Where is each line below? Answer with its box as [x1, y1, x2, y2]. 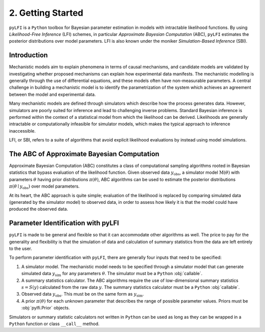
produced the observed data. [9, 206, 68, 212]
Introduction [9, 51, 48, 59]
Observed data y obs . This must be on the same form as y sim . [21, 291, 144, 298]
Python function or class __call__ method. [9, 321, 100, 327]
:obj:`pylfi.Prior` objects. [21, 305, 70, 311]
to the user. [9, 246, 32, 251]
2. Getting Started [9, 7, 83, 18]
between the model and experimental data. [9, 91, 96, 97]
